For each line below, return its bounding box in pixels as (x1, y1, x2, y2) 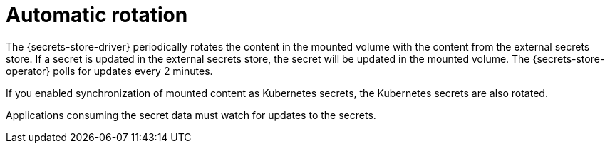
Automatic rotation (6, 3, 188, 27)
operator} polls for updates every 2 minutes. (6, 64, 213, 77)
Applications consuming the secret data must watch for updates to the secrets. (6, 108, 376, 121)
